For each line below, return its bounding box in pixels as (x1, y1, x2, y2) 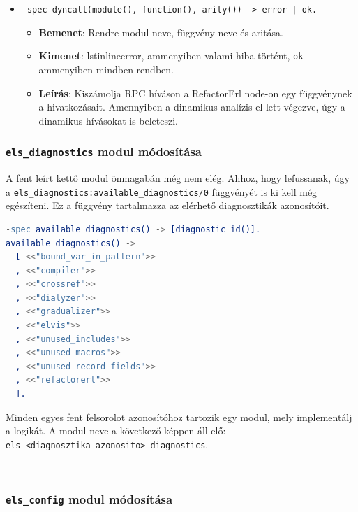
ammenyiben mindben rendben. (38, 62, 174, 76)
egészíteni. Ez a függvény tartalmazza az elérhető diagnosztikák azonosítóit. (6, 198, 329, 213)
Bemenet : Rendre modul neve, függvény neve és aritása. (38, 24, 283, 39)
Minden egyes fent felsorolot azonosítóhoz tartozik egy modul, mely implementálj (6, 409, 352, 424)
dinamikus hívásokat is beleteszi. (38, 113, 179, 127)
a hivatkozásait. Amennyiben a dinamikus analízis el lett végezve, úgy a (38, 99, 345, 114)
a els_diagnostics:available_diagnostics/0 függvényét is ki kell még (6, 184, 318, 199)
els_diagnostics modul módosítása (6, 143, 202, 160)
